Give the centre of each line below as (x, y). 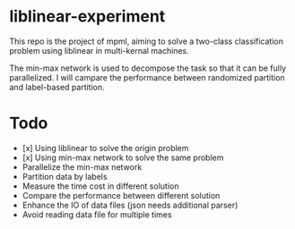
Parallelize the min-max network (82, 166)
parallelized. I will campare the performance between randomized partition (147, 77)
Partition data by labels (65, 176)
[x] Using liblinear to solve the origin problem (105, 148)
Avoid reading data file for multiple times (97, 214)
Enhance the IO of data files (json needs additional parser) (130, 205)
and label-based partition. (57, 87)
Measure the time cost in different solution (100, 186)
